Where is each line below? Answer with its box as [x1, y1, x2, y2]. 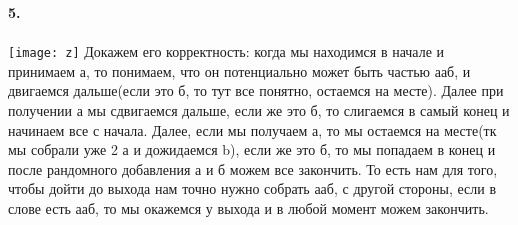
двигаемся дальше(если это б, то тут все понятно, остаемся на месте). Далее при [8, 80, 504, 101]
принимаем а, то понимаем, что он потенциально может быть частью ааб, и [8, 60, 471, 81]
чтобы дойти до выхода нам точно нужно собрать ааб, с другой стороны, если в [8, 178, 496, 199]
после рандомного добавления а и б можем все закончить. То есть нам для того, [8, 158, 498, 179]
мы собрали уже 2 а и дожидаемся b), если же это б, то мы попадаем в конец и [8, 139, 496, 160]
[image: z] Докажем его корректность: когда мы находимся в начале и [8, 41, 445, 62]
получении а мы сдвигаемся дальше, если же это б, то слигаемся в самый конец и [8, 100, 510, 121]
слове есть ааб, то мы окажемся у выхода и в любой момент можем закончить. [8, 198, 489, 218]
